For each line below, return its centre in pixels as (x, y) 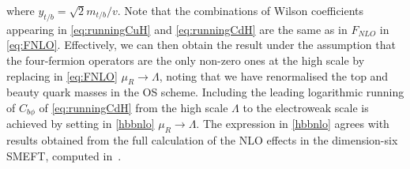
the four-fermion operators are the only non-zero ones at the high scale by (186, 60)
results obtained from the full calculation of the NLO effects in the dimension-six (202, 140)
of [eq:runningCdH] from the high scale (134, 107)
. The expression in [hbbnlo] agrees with (293, 124)
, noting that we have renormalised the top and (274, 75)
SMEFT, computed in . (64, 155)
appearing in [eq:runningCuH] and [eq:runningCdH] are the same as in (177, 29)
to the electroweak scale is (306, 107)
